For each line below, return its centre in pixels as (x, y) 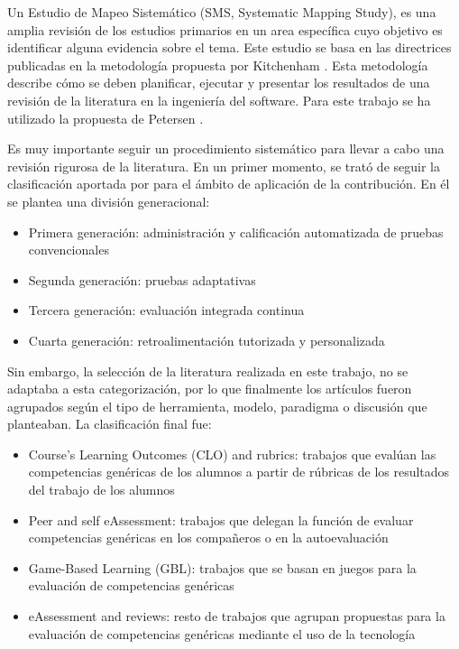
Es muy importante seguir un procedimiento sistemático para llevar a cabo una (226, 148)
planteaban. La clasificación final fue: (110, 424)
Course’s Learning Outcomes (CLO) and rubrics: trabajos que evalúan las (232, 454)
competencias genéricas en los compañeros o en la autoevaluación (208, 538)
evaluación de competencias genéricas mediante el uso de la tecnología (222, 633)
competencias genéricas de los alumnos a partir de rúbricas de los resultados (239, 472)
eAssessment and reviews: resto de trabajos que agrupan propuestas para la (237, 616)
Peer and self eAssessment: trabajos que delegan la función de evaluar (221, 519)
